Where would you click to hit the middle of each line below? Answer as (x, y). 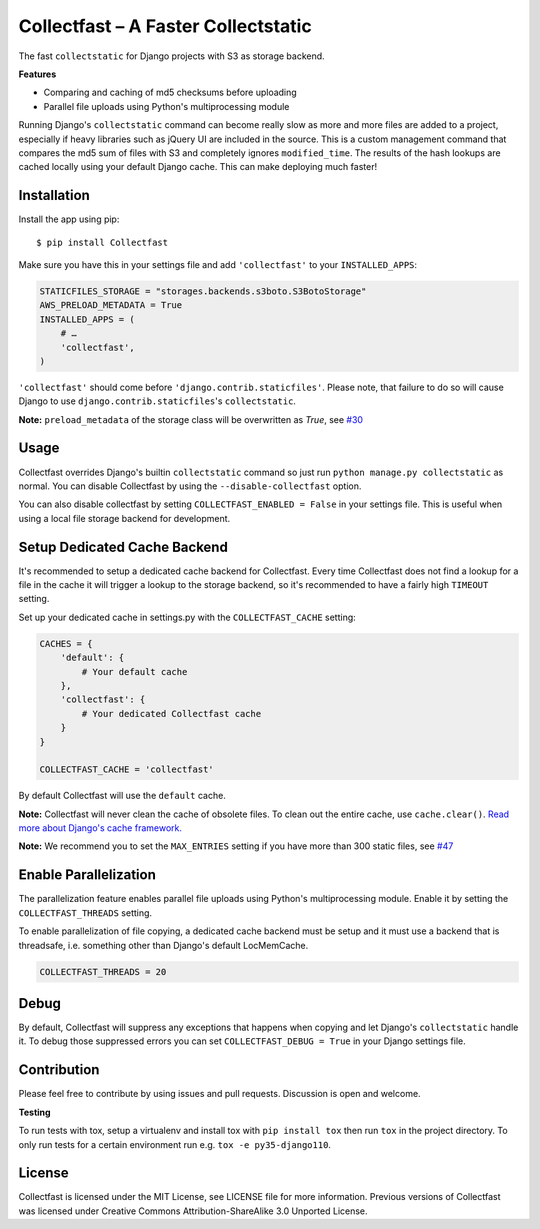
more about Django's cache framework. (100, 828)
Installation (54, 195)
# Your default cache (134, 671)
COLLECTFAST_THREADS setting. (85, 912)
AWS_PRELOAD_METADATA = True (111, 305)
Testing (34, 1112)
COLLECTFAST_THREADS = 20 (103, 971)
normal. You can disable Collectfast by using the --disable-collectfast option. (190, 486)
